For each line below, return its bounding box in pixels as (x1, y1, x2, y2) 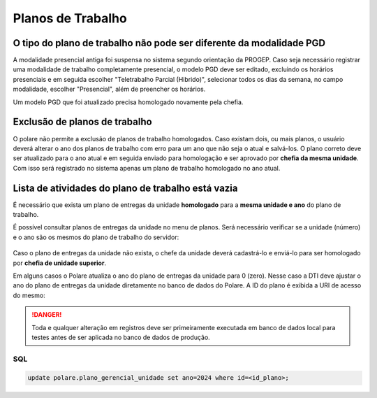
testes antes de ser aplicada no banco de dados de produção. (31, 333, 211, 341)
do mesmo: (13, 291, 45, 299)
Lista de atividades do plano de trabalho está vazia (13, 182, 238, 194)
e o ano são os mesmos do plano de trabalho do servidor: (13, 233, 179, 241)
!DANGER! (31, 311, 62, 319)
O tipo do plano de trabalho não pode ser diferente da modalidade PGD (13, 37, 326, 49)
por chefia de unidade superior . (13, 259, 107, 267)
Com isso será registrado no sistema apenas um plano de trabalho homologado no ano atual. (13, 164, 281, 172)
